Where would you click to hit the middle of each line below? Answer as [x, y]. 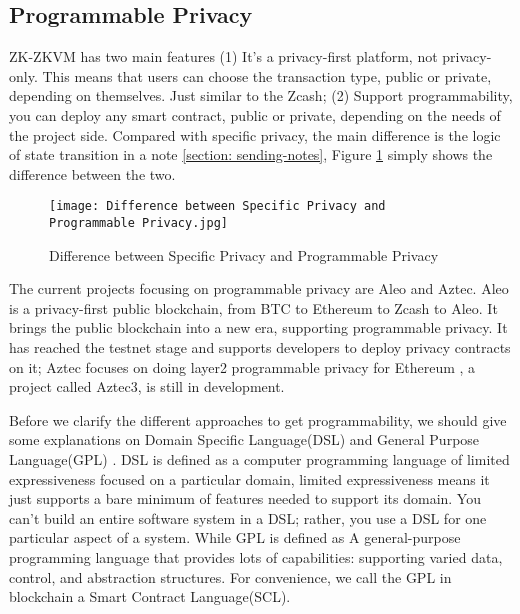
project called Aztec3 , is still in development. [147, 386]
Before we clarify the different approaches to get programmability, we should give [258, 419]
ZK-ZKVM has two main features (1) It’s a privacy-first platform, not [223, 56]
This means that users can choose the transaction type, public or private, [267, 75]
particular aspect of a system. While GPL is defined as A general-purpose [235, 537]
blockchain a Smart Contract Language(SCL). [150, 596]
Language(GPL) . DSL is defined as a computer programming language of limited [259, 459]
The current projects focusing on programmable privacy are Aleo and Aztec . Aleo [259, 288]
